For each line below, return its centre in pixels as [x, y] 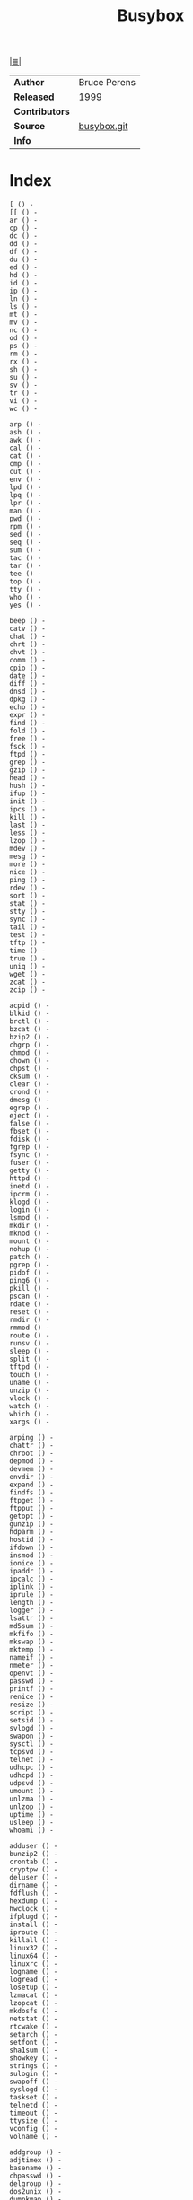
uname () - [30, 1383]
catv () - [28, 629]
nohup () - [30, 1249]
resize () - [31, 1705]
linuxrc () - [34, 1964]
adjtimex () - [36, 2161]
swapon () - [31, 1736]
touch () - [30, 1375]
